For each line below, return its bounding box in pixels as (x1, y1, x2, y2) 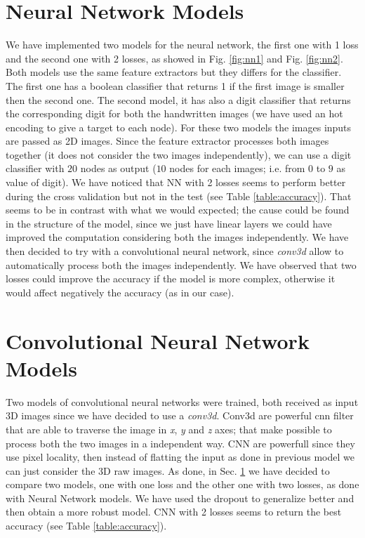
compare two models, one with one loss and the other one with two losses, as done (6, 477, 359, 492)
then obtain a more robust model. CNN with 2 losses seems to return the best (6, 504, 342, 519)
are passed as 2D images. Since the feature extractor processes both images (6, 133, 329, 148)
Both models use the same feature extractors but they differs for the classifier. (6, 65, 342, 79)
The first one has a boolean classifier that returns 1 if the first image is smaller (6, 78, 345, 93)
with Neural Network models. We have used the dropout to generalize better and (6, 490, 354, 505)
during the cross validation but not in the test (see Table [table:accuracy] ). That (6, 188, 352, 203)
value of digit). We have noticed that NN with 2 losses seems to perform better (6, 175, 346, 190)
